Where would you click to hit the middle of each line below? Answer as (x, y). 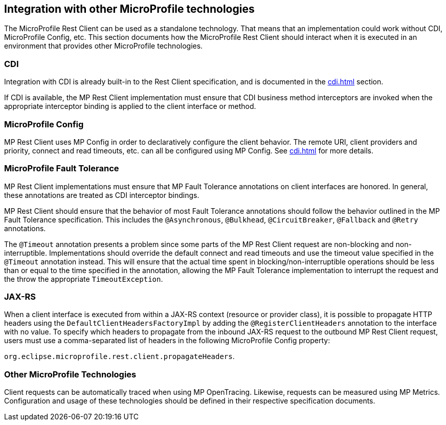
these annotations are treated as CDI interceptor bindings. (102, 195)
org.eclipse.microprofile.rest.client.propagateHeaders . (119, 356)
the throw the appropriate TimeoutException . (84, 279)
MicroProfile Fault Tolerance (62, 169)
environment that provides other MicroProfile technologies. (104, 46)
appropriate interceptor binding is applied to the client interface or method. (130, 106)
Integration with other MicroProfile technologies (129, 9)
